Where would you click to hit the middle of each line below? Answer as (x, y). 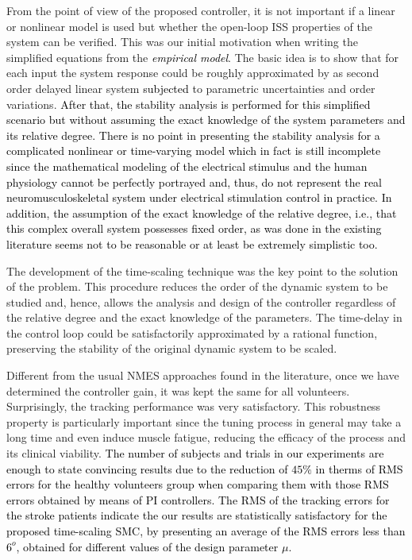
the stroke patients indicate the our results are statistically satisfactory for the (197, 515)
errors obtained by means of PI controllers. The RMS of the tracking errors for (198, 499)
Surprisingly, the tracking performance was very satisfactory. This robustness (194, 406)
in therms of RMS (359, 468)
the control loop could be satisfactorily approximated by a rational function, (192, 332)
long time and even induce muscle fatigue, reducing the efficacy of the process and (206, 437)
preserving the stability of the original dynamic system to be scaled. (172, 348)
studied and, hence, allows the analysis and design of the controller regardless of (201, 301)
